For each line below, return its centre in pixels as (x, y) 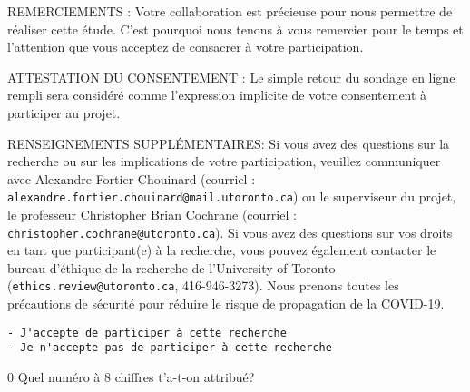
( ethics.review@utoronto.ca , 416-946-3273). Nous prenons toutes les (203, 285)
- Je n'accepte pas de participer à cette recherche (170, 348)
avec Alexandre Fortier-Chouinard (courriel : (132, 178)
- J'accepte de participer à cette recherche (147, 333)
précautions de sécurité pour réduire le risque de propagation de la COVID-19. (226, 304)
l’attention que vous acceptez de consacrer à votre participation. (186, 47)
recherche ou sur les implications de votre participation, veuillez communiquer (224, 161)
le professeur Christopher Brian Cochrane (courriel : (152, 214)
